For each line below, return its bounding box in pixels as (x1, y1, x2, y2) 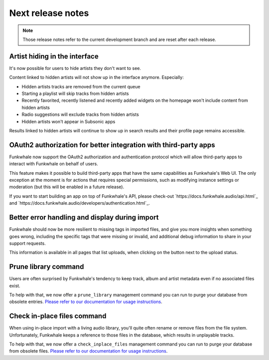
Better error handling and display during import (9, 213, 159, 222)
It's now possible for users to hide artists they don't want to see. (9, 65, 141, 71)
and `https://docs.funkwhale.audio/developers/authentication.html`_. (9, 200, 150, 206)
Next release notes (9, 7, 89, 18)
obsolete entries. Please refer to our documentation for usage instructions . (9, 299, 163, 305)
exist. (9, 283, 20, 289)
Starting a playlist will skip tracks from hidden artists (21, 90, 129, 97)
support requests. (9, 240, 46, 246)
